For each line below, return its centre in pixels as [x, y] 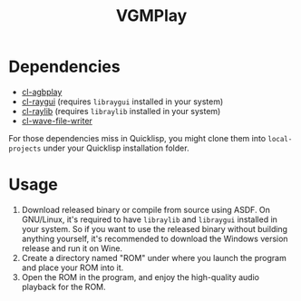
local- [280, 139]
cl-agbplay [42, 92]
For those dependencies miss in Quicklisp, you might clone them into [137, 138]
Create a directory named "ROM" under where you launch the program [154, 257]
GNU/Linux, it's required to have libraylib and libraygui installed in [150, 219]
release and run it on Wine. [72, 248]
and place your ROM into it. [73, 267]
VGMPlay [151, 16]
